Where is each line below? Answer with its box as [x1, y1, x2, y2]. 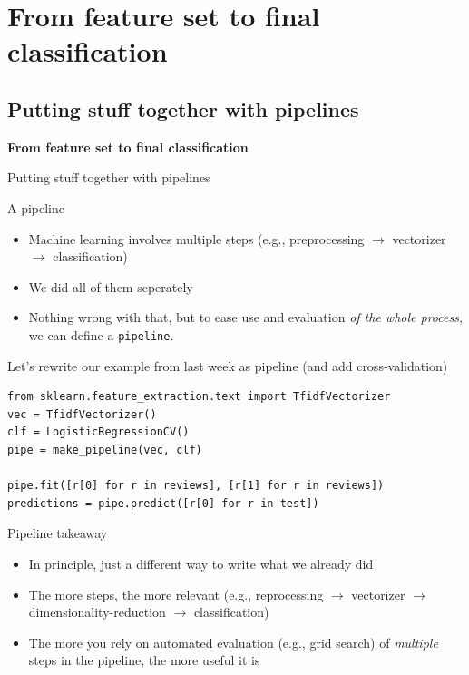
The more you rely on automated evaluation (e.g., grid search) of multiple [28, 632, 438, 651]
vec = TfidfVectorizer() [7, 407, 157, 421]
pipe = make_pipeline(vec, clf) [7, 443, 202, 456]
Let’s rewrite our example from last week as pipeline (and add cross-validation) [7, 356, 448, 375]
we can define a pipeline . [28, 325, 174, 344]
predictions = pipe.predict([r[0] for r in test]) [7, 496, 319, 510]
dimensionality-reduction [28, 602, 166, 621]
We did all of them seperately [28, 277, 193, 296]
